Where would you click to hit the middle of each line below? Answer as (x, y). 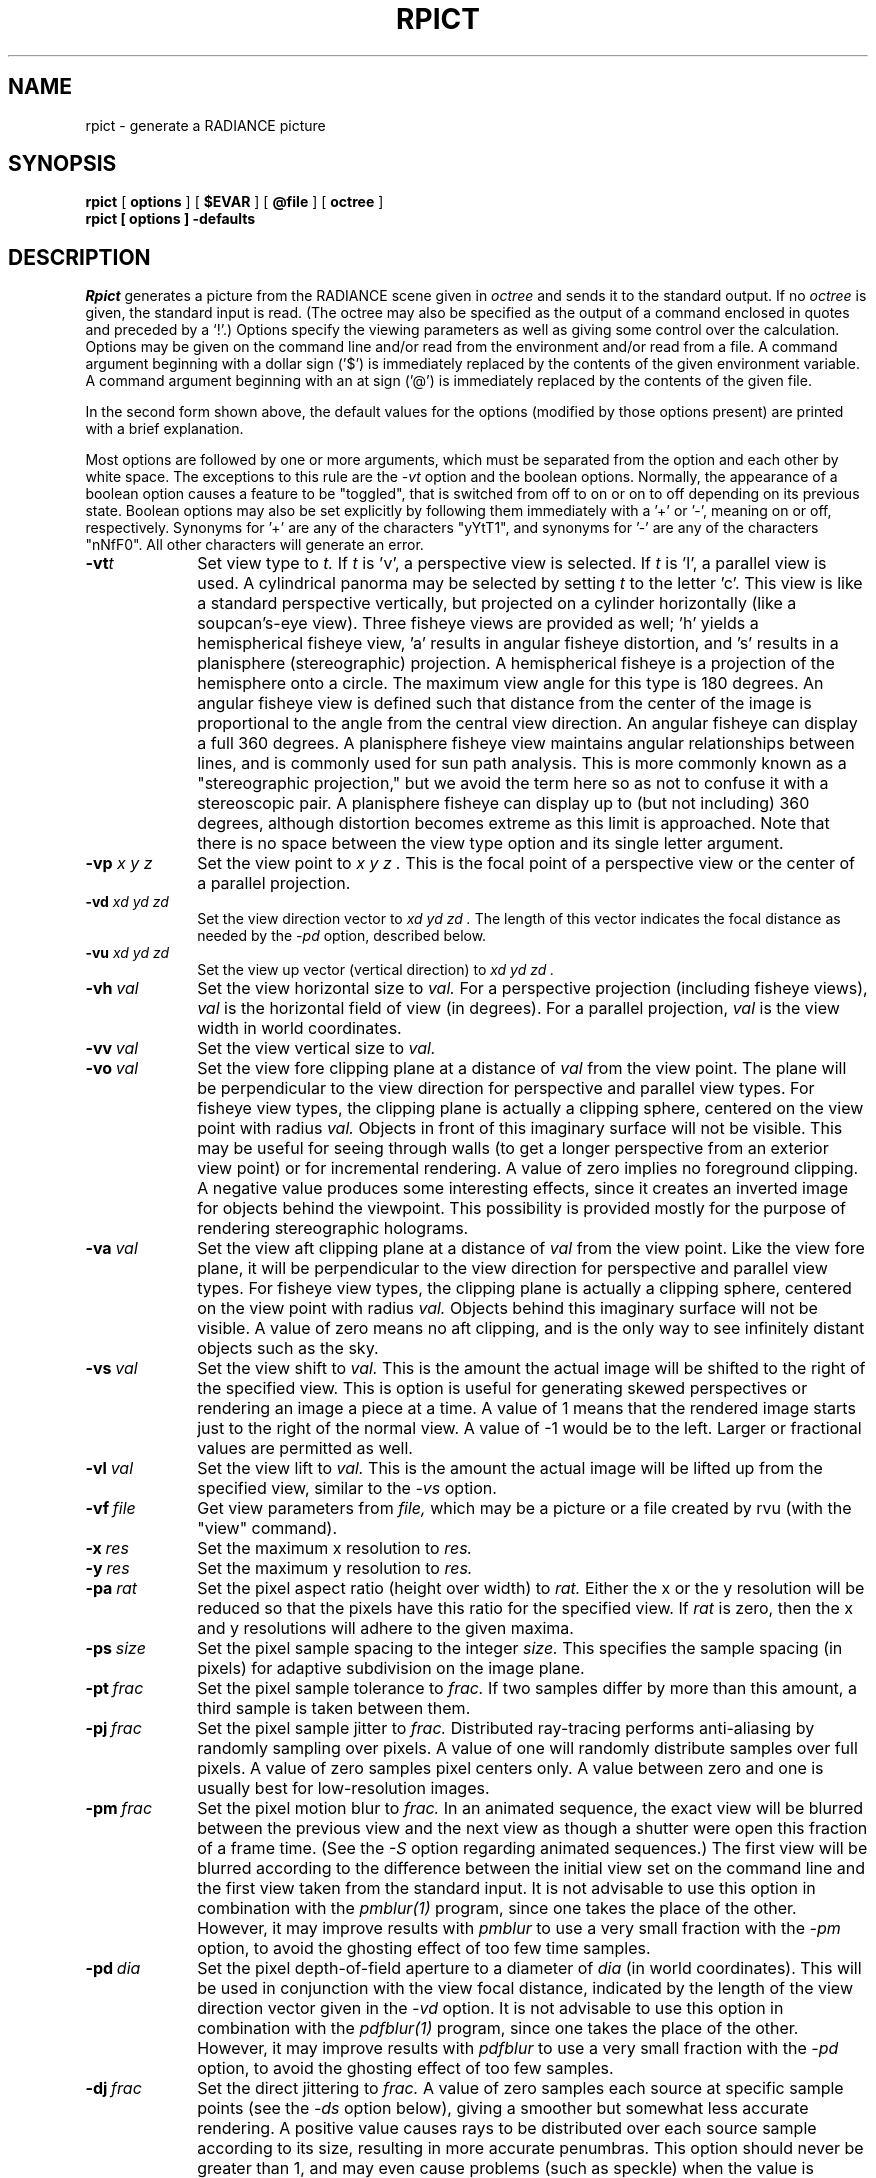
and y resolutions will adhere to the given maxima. (385, 1628)
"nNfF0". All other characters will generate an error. (254, 545)
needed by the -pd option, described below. (342, 936)
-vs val (111, 1368)
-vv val (112, 1048)
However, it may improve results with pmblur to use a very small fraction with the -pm (519, 1928)
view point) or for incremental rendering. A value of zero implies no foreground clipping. (528, 1168)
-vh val (112, 988)
